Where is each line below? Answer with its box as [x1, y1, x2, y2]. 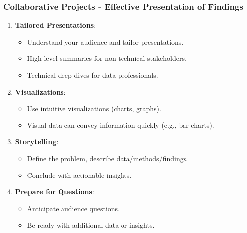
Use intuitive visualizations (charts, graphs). [27, 103, 161, 114]
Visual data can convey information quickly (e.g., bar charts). [27, 119, 214, 130]
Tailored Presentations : [15, 20, 96, 30]
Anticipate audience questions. [27, 203, 120, 213]
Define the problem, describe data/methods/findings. [27, 153, 188, 163]
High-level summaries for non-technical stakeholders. [27, 53, 186, 63]
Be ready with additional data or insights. [27, 220, 155, 230]
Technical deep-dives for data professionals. [27, 70, 158, 80]
